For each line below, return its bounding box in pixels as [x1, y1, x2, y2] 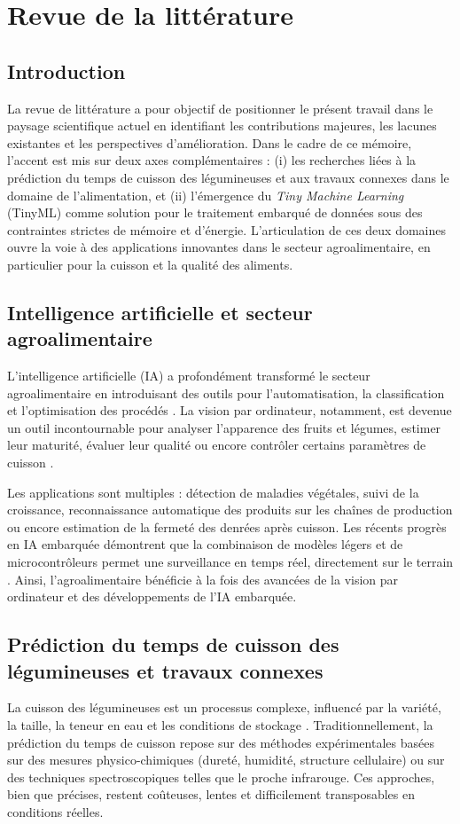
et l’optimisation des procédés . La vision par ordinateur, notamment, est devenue [7, 401, 452, 420]
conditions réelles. [7, 802, 104, 820]
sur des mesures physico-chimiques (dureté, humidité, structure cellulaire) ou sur [7, 750, 445, 769]
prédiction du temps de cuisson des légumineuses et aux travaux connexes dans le [7, 168, 449, 186]
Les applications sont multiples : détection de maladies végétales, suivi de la [7, 483, 419, 501]
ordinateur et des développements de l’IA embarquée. [7, 587, 297, 606]
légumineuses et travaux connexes [7, 656, 324, 684]
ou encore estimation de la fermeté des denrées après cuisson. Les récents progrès [7, 517, 447, 536]
